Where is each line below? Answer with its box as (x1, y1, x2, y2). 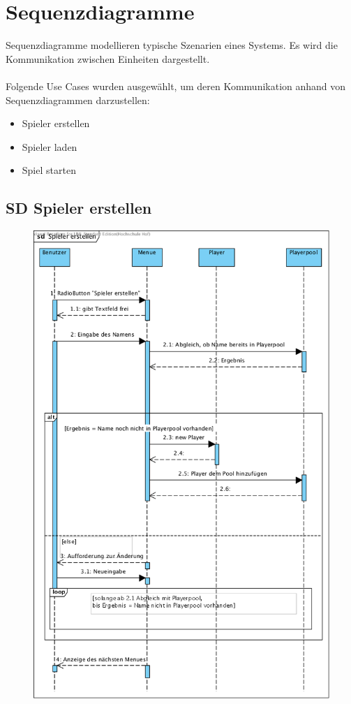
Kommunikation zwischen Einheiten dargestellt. (6, 51, 210, 66)
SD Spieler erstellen (6, 197, 152, 219)
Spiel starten (22, 163, 76, 177)
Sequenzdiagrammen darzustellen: (6, 92, 150, 107)
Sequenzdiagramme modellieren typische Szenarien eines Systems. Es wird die (6, 38, 338, 52)
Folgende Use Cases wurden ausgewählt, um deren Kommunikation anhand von (6, 78, 346, 93)
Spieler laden (22, 139, 77, 154)
